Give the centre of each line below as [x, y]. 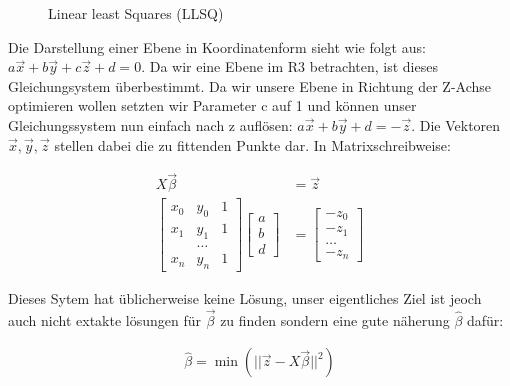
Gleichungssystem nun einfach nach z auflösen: [150, 124]
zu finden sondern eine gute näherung [335, 319]
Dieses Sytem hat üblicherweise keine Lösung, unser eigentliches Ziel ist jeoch [245, 297]
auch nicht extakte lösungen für [105, 319]
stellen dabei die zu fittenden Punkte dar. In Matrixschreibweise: [252, 144]
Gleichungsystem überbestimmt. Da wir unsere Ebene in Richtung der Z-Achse [250, 85]
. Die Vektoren [456, 124]
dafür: [485, 319]
